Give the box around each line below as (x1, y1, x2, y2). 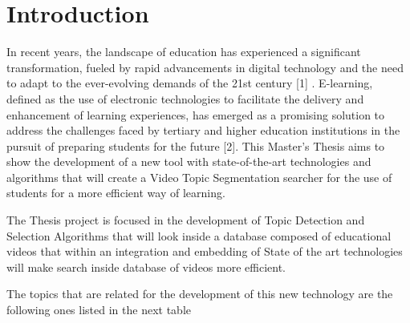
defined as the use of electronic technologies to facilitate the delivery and (6, 90, 364, 107)
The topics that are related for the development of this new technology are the (6, 285, 393, 302)
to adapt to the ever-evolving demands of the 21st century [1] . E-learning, (6, 75, 373, 91)
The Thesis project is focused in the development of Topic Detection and (6, 212, 365, 228)
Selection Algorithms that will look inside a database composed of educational (6, 227, 392, 244)
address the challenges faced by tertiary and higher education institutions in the (6, 122, 400, 139)
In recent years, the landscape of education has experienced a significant (6, 43, 361, 60)
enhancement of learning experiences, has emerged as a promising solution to (6, 106, 385, 123)
